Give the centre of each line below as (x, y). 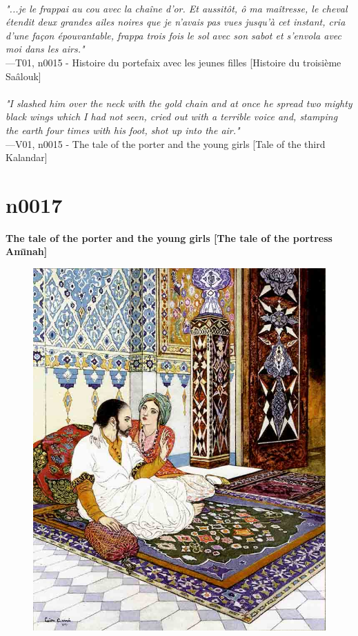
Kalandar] (27, 157)
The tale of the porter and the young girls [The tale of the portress (169, 237)
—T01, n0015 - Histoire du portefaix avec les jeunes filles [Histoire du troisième (173, 62)
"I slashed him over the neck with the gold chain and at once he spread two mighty (179, 103)
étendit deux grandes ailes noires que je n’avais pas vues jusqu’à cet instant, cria (176, 22)
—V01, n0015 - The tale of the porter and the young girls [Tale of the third (166, 143)
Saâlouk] (23, 76)
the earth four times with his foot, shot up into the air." (123, 130)
